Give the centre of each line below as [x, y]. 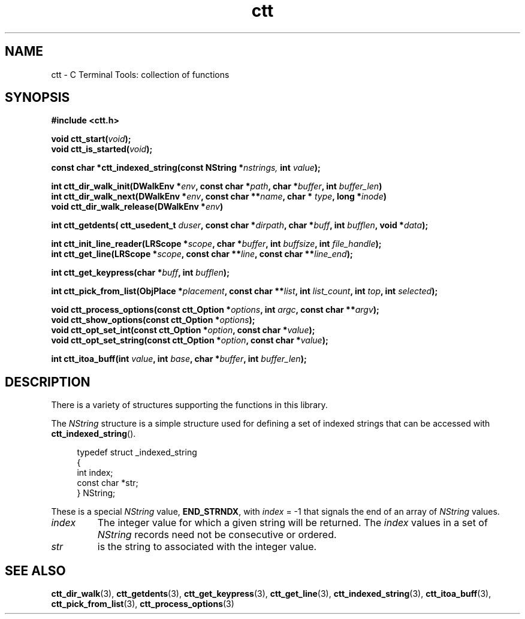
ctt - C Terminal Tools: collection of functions [140, 74]
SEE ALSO [35, 570]
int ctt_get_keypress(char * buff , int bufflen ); [140, 273]
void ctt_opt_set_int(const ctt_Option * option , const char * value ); [183, 330]
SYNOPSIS [37, 98]
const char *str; [108, 483]
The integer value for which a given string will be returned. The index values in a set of [292, 523]
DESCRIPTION [48, 382]
